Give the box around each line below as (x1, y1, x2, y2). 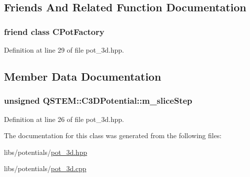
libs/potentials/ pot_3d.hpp (4, 147, 87, 157)
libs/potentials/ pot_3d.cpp (4, 163, 86, 174)
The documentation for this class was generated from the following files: (4, 130, 222, 141)
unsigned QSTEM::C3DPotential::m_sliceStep (4, 94, 193, 107)
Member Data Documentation (4, 68, 162, 84)
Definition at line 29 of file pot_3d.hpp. (4, 45, 124, 55)
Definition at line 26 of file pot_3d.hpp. (4, 114, 124, 124)
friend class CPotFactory (4, 25, 105, 37)
